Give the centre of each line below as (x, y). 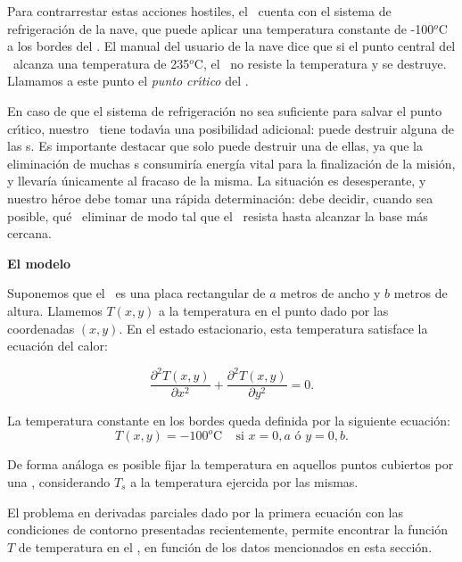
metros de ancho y (330, 293)
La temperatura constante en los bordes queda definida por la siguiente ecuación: (229, 421)
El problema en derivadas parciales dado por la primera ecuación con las (205, 512)
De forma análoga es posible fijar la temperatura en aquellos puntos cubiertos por (231, 464)
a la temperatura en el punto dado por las (273, 310)
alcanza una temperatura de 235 (101, 63)
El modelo (39, 263)
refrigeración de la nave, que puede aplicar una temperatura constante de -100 (221, 28)
